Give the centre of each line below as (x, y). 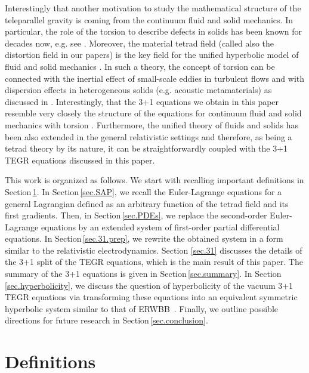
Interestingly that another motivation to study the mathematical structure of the (153, 8)
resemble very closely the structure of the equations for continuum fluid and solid (153, 113)
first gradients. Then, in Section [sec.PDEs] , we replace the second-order (136, 215)
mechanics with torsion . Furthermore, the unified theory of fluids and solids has (152, 124)
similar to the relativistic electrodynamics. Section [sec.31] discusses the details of (154, 250)
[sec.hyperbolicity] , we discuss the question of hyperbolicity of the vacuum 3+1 (149, 285)
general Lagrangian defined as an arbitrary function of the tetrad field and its (147, 203)
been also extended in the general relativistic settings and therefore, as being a (149, 136)
